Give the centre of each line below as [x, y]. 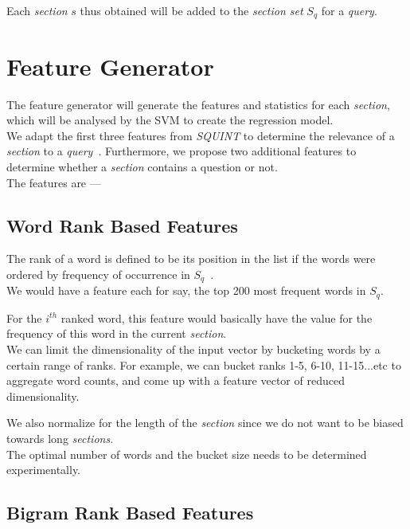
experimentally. [44, 470]
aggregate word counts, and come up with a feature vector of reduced [176, 380]
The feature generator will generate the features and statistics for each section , [198, 104]
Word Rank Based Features [122, 225]
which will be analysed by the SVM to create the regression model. [170, 120]
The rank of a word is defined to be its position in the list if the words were [191, 259]
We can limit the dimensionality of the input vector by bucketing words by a [193, 349]
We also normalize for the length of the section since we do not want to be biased [205, 423]
